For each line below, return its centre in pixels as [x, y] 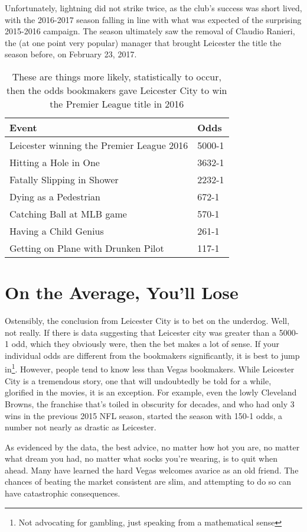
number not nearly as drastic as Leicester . [81, 427]
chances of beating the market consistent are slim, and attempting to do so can [148, 481]
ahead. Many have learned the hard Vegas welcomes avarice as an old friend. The [152, 470]
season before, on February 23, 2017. [71, 54]
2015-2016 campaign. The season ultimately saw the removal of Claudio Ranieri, [150, 31]
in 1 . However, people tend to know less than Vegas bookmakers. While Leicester [150, 368]
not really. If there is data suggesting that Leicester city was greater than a [141, 332]
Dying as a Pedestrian [55, 196]
